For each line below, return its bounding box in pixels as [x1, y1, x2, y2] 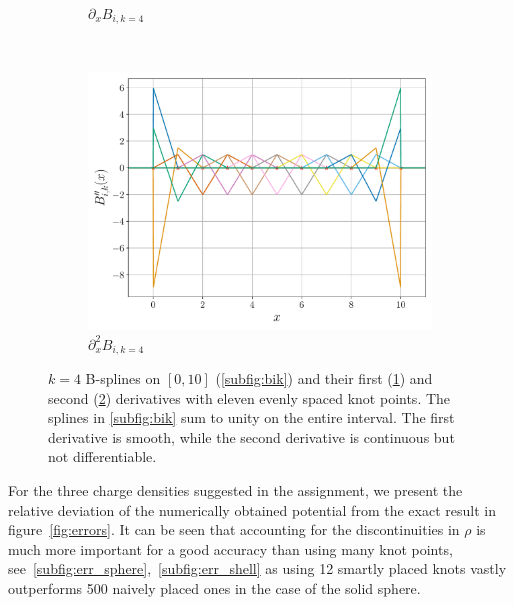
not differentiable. [48, 446, 157, 467]
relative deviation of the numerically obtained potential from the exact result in [8, 499, 496, 520]
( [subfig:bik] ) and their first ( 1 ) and [215, 368, 433, 389]
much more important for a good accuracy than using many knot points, [8, 538, 453, 559]
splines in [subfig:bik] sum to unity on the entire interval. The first [48, 407, 455, 428]
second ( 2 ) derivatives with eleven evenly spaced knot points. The [48, 387, 451, 408]
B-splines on [85, 368, 161, 389]
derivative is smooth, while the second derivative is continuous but [48, 426, 455, 447]
